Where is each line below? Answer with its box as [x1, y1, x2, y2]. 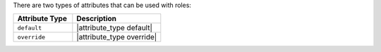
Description [76, 14, 116, 24]
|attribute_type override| [76, 32, 157, 42]
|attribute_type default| [76, 23, 153, 33]
